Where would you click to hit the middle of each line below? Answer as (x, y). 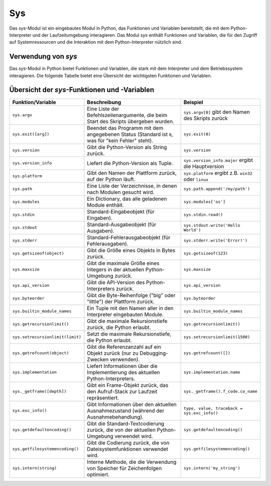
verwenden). (125, 359)
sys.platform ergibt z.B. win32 (218, 173)
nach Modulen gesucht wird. (121, 192)
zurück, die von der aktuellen (121, 430)
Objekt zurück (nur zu (113, 353)
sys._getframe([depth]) (39, 392)
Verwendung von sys (43, 57)
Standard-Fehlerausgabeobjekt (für (129, 237)
